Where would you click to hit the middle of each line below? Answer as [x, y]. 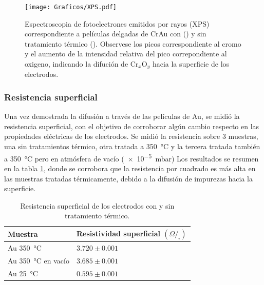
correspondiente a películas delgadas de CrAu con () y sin [116, 34]
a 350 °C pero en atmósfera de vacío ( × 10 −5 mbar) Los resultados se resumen [131, 157]
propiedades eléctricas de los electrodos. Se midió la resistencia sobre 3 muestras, [131, 136]
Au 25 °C [23, 273]
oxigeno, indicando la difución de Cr [82, 64]
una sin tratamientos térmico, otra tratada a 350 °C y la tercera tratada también [132, 146]
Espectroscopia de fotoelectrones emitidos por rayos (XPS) [117, 23]
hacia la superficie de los [191, 64]
